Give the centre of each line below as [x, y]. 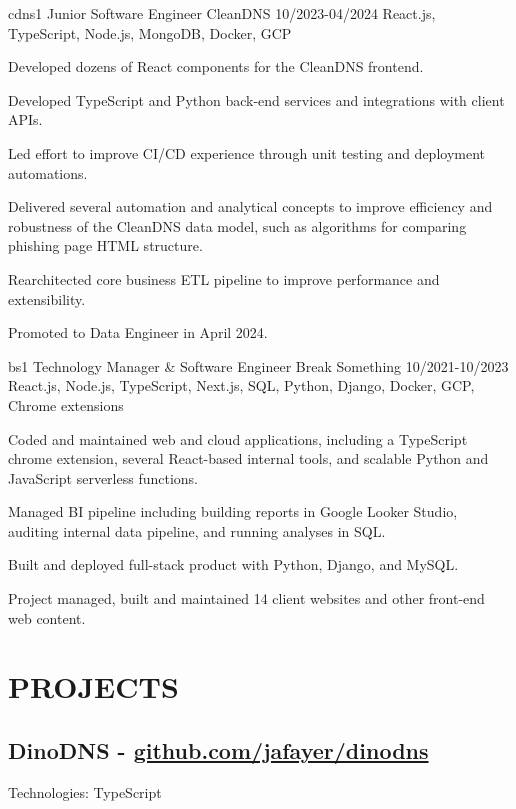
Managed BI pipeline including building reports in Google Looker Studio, [233, 511]
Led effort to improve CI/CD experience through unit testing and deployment [247, 152]
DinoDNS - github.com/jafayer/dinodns [218, 750]
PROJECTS [93, 686]
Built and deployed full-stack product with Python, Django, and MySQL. [233, 564]
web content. [47, 617]
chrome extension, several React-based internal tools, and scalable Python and [248, 458]
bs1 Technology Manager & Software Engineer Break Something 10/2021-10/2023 [258, 365]
